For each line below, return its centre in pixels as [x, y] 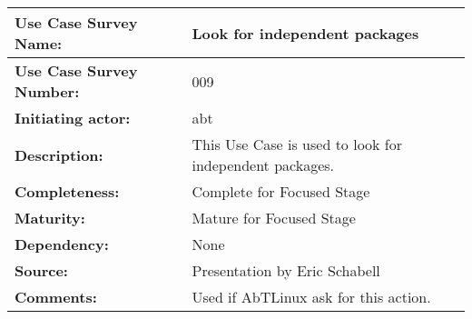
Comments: [56, 297]
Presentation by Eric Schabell [286, 270]
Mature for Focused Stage [274, 218]
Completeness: [67, 191]
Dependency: [62, 244]
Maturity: [50, 218]
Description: [59, 155]
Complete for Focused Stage [281, 191]
